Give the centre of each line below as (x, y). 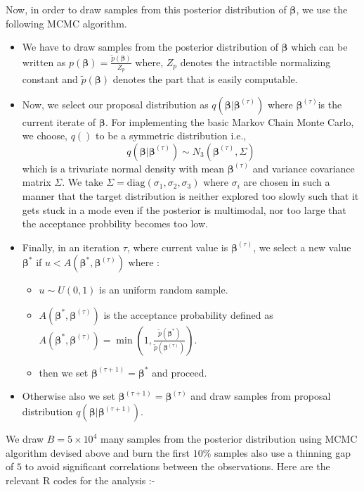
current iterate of (59, 121)
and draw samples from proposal (261, 396)
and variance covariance (304, 168)
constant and (50, 78)
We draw (25, 439)
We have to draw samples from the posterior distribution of (150, 47)
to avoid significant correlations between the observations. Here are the (177, 466)
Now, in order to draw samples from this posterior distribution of (146, 9)
